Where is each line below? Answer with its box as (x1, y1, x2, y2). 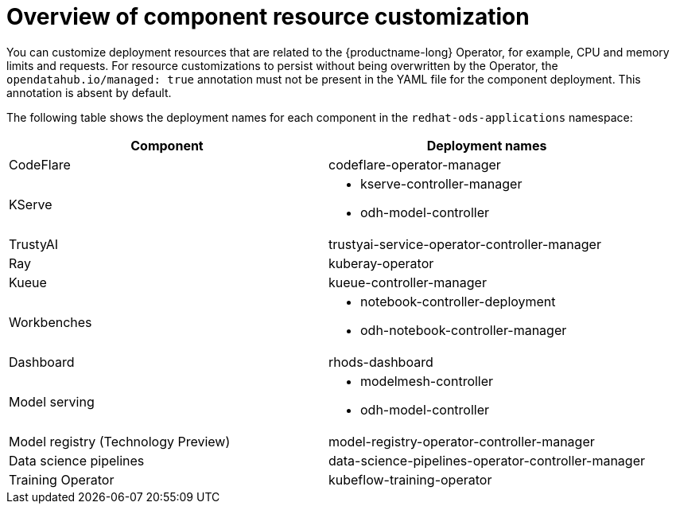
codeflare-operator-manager (328, 156, 501, 173)
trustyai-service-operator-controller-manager (328, 236, 601, 252)
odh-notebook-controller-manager (360, 321, 567, 338)
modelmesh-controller (360, 372, 494, 389)
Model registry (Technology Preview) (9, 433, 231, 450)
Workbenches (9, 313, 92, 330)
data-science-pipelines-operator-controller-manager (328, 452, 645, 469)
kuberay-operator (328, 255, 434, 271)
